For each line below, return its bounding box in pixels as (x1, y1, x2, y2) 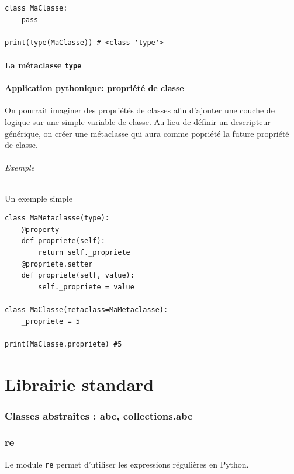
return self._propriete (38, 248, 130, 257)
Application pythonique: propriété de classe (5, 82, 184, 94)
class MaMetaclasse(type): (5, 214, 109, 223)
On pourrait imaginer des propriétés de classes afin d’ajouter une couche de (5, 104, 275, 116)
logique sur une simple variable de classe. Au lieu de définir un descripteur (5, 116, 271, 128)
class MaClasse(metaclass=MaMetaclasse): (5, 305, 168, 314)
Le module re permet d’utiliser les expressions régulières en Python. (5, 458, 249, 470)
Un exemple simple (5, 192, 72, 204)
